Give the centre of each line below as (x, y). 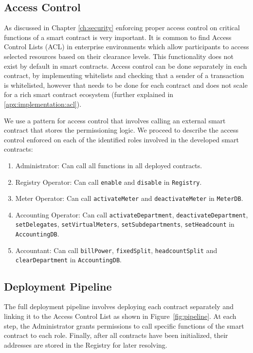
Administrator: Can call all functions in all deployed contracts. (109, 165)
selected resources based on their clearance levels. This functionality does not (119, 56)
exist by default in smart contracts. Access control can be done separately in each (126, 66)
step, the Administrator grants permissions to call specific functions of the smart (124, 325)
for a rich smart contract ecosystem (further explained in (89, 94)
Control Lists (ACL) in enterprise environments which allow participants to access (126, 47)
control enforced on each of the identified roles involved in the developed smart (121, 139)
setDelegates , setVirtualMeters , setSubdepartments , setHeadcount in (125, 224)
